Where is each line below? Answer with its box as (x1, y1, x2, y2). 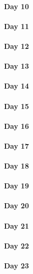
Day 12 (4, 40, 29, 51)
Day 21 (4, 220, 29, 231)
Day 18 (4, 160, 29, 171)
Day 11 (4, 20, 29, 31)
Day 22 (4, 240, 29, 251)
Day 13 (4, 61, 29, 71)
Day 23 (4, 260, 29, 271)
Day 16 (4, 120, 29, 131)
